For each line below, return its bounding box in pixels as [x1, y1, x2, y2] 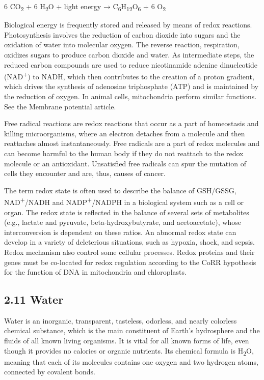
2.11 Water [4, 291, 64, 307]
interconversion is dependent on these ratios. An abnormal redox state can [4, 226, 236, 237]
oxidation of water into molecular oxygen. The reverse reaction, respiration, [4, 39, 240, 50]
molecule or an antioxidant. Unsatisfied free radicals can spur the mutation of [4, 158, 246, 168]
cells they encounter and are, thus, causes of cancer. [4, 168, 166, 179]
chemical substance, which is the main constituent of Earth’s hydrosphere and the [4, 325, 260, 336]
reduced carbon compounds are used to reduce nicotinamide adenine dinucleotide [4, 59, 257, 70]
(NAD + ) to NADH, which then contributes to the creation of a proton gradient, [4, 70, 254, 81]
